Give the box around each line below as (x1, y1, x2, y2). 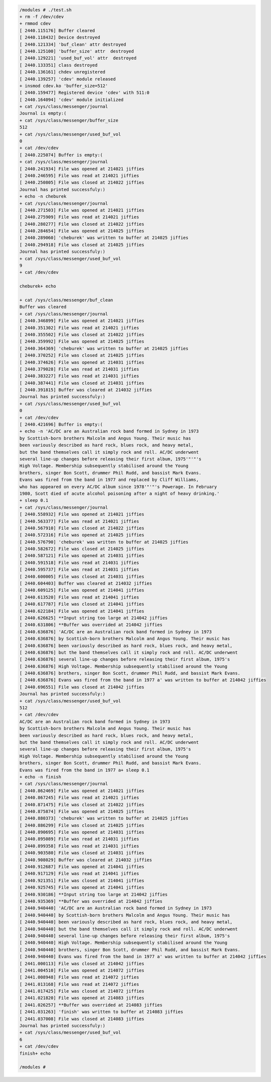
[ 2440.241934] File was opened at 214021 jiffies (19, 166, 145, 171)
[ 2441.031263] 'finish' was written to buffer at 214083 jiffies (19, 1009, 183, 1015)
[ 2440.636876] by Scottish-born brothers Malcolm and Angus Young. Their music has (19, 636, 230, 641)
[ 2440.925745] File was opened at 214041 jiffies (19, 884, 145, 890)
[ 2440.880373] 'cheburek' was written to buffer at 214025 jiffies (19, 815, 189, 821)
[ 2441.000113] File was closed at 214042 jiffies (19, 961, 145, 966)
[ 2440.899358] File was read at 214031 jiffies (19, 843, 139, 849)
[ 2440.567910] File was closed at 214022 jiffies (19, 525, 145, 531)
